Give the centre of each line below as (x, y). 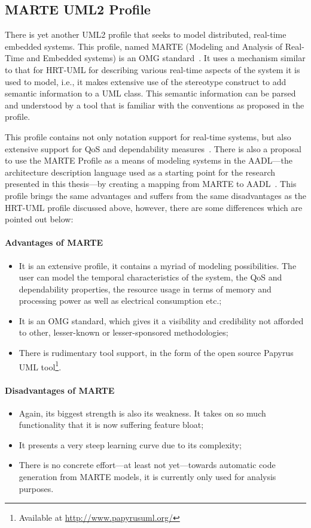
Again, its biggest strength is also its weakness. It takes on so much (142, 413)
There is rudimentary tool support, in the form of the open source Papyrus (156, 353)
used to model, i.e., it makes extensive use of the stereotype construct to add (146, 81)
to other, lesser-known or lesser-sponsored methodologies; (124, 332)
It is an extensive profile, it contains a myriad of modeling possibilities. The (158, 265)
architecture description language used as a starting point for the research (140, 172)
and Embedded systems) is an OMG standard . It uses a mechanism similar (166, 58)
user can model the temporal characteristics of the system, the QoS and (150, 277)
